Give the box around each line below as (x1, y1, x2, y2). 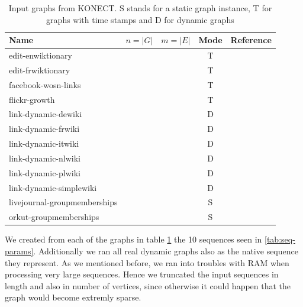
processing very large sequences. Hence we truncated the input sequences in (5, 268, 279, 280)
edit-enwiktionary (9, 49, 73, 62)
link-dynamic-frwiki (9, 122, 80, 135)
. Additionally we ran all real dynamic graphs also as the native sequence (33, 245, 298, 257)
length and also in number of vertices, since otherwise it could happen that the (5, 279, 291, 292)
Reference (230, 34, 272, 46)
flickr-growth (9, 93, 55, 105)
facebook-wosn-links (9, 78, 81, 91)
